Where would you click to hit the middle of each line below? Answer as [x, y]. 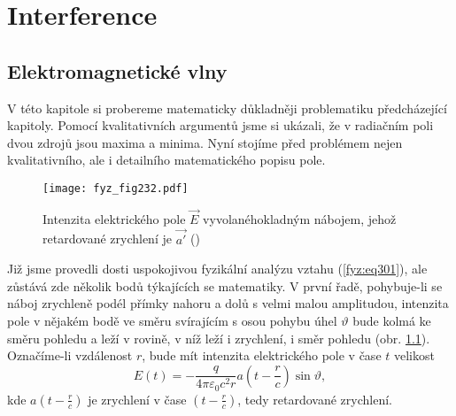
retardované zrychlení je [107, 239]
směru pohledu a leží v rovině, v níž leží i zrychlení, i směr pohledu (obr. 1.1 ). [219, 338]
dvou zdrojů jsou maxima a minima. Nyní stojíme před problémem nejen [205, 142]
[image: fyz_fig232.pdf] [116, 188]
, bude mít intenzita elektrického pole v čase [262, 355]
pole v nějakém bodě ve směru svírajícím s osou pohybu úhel [172, 321]
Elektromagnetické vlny [117, 70]
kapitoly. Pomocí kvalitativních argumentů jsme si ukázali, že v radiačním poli [220, 125]
